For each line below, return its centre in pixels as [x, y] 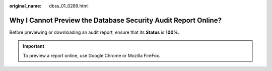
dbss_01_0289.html [69, 6]
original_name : [25, 6]
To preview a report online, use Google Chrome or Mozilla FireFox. [92, 55]
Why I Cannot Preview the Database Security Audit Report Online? [115, 20]
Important [34, 46]
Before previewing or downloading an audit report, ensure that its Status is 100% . [94, 32]
